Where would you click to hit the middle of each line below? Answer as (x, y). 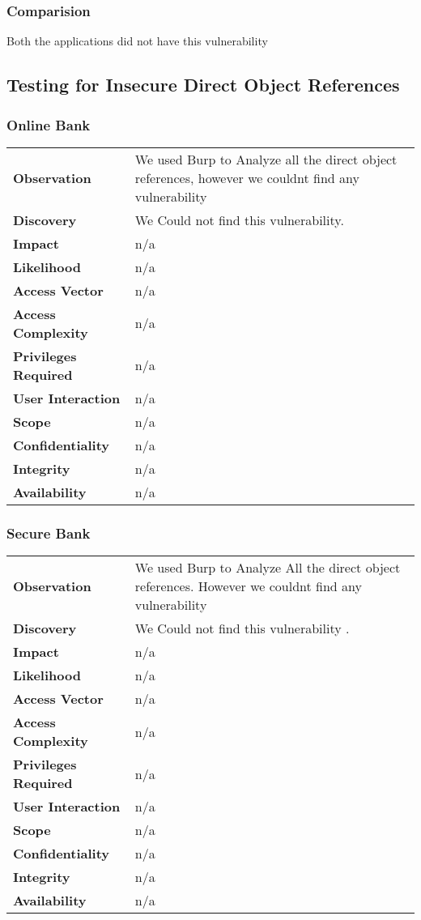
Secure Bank (49, 532)
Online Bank (49, 124)
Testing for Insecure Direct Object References (203, 85)
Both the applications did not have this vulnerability (137, 41)
